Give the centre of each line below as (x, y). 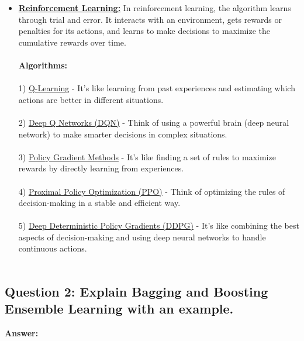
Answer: (22, 333)
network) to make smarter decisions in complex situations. (123, 134)
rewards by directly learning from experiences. (101, 168)
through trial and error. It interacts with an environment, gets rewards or (150, 19)
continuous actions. (53, 248)
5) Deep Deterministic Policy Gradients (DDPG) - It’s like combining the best (159, 225)
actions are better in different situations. (91, 99)
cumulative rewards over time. (72, 42)
